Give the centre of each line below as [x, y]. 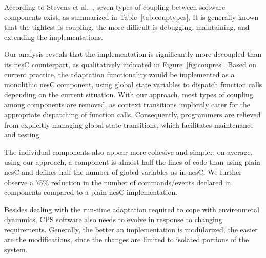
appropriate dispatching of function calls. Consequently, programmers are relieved [132, 114]
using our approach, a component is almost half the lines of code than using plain [132, 162]
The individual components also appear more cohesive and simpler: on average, [128, 152]
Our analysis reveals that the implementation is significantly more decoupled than [133, 54]
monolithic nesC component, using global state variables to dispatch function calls [133, 84]
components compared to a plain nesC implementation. [91, 192]
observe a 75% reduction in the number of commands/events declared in [118, 182]
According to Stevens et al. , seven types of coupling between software [115, 7]
